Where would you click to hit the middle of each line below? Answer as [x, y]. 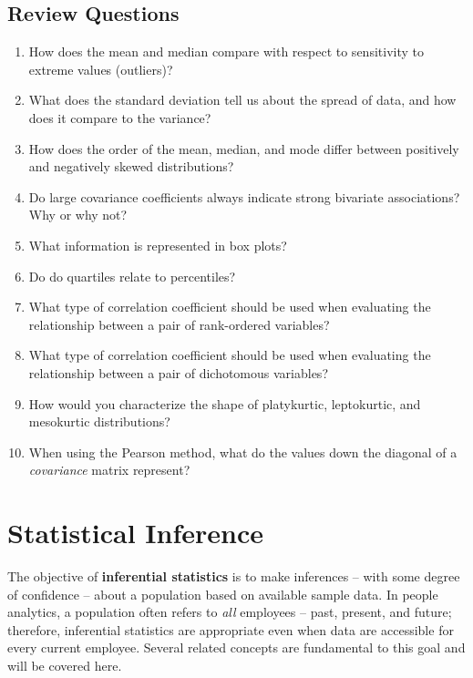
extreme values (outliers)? [101, 69]
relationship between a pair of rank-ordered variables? [179, 324]
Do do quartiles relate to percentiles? [132, 276]
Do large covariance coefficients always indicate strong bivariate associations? [244, 196]
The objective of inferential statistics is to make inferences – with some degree [234, 576]
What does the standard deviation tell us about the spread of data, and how [242, 100]
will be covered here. [65, 665]
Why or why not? [78, 215]
